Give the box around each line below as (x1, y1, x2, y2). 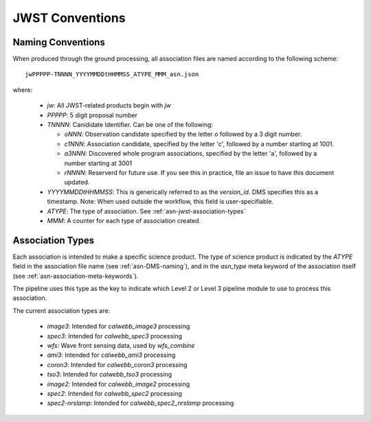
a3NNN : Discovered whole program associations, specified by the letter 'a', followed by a (64, 150, 317, 158)
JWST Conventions (12, 10, 126, 25)
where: (12, 86, 33, 94)
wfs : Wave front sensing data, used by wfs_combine (47, 341, 195, 349)
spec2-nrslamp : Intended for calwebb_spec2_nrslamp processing (47, 399, 234, 408)
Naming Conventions (12, 36, 106, 48)
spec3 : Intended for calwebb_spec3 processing (47, 331, 182, 340)
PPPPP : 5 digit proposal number (47, 110, 137, 119)
